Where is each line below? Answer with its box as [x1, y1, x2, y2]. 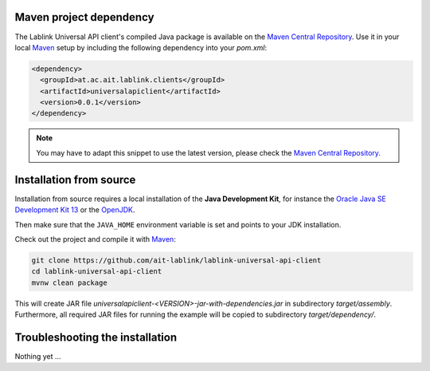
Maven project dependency [14, 10, 154, 24]
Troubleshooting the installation [14, 330, 178, 344]
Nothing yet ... [14, 351, 61, 361]
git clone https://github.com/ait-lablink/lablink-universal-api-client [31, 255, 322, 265]
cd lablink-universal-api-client [31, 267, 162, 276]
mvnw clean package [31, 278, 107, 287]
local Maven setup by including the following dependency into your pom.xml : [14, 42, 268, 52]
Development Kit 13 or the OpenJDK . [14, 205, 135, 215]
